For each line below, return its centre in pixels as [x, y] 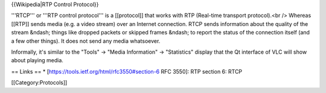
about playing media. [37, 60]
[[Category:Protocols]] [39, 83]
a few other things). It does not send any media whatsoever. [86, 41]
